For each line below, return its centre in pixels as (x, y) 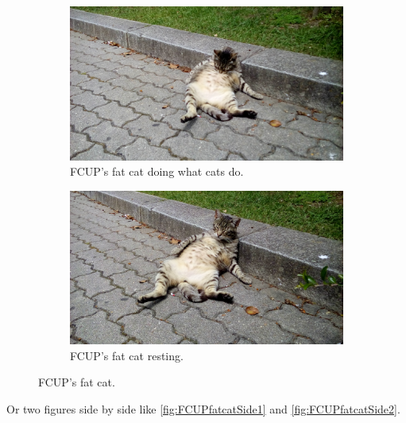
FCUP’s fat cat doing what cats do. (157, 171)
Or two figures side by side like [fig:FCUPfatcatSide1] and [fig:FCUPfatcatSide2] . (203, 408)
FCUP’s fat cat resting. (127, 355)
